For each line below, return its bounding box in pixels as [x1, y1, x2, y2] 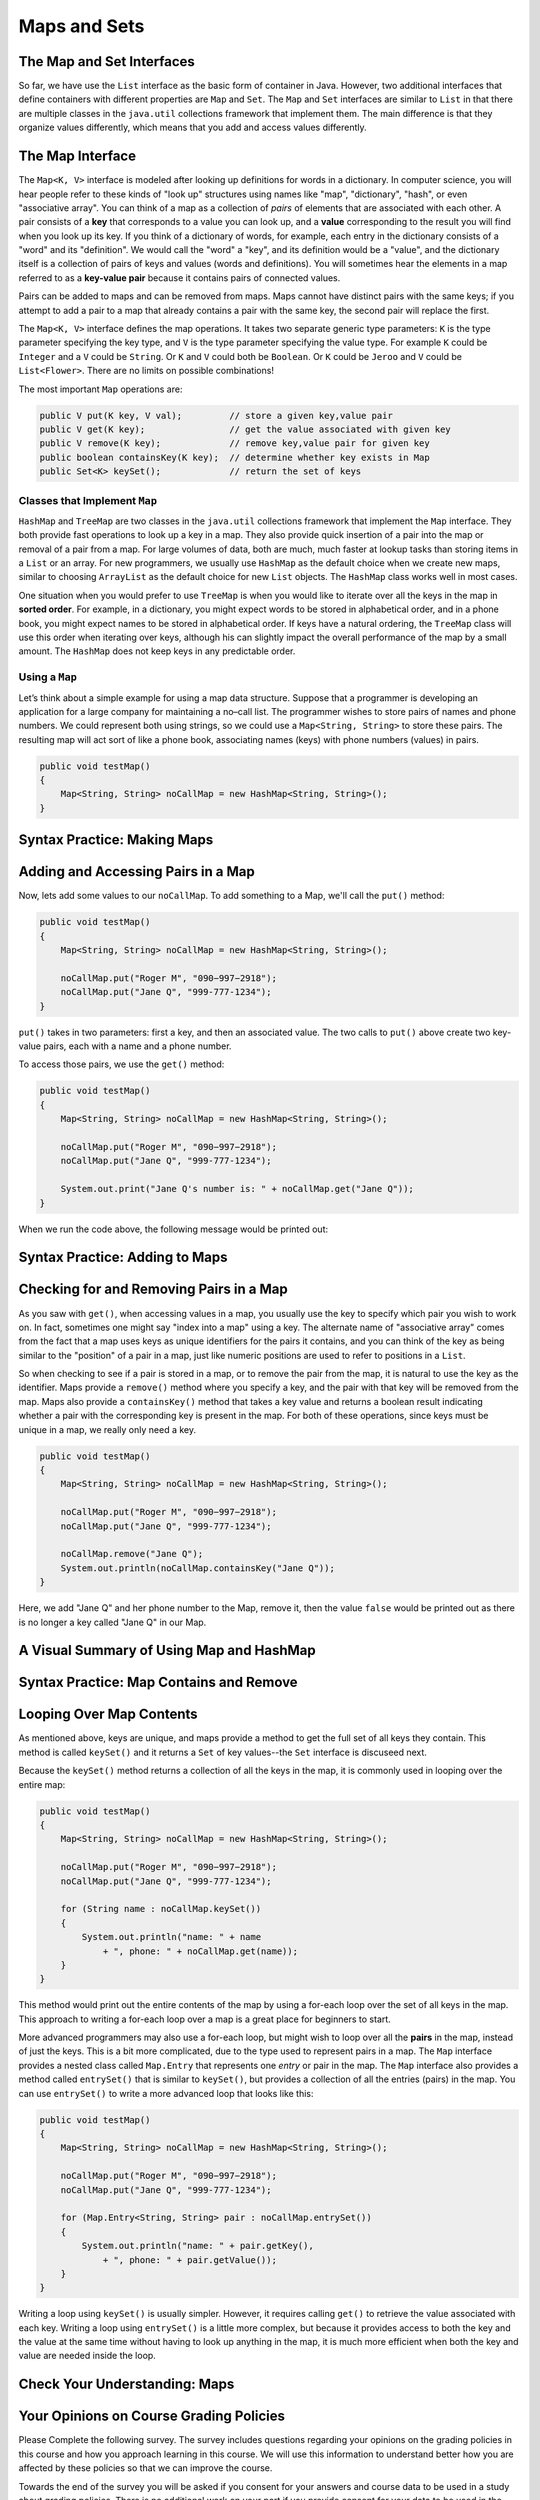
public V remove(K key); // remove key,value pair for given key [39, 438, 430, 449]
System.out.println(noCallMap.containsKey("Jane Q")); [60, 1562, 335, 1574]
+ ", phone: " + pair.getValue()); [102, 2254, 277, 2265]
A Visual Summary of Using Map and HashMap [18, 1642, 317, 1659]
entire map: [18, 1778, 66, 1790]
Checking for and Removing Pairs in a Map [18, 1281, 289, 1298]
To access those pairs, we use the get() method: [18, 1058, 225, 1070]
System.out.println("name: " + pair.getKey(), [81, 2240, 314, 2252]
